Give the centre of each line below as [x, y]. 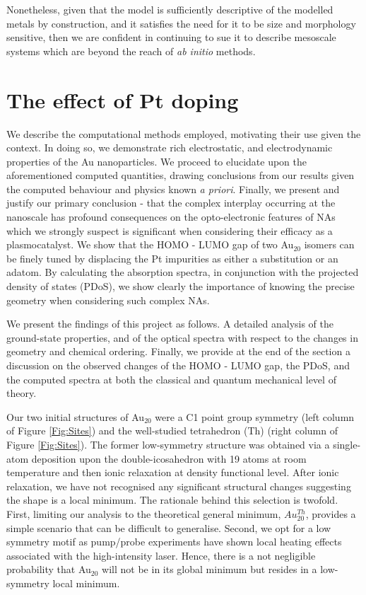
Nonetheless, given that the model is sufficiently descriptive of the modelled [170, 9]
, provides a [331, 513]
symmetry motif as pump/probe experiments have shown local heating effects [174, 542]
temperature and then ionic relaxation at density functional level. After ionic [173, 472]
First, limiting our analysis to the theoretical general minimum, [144, 513]
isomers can [329, 244]
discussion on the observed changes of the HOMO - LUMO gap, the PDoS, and [178, 365]
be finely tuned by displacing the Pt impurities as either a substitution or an [172, 258]
